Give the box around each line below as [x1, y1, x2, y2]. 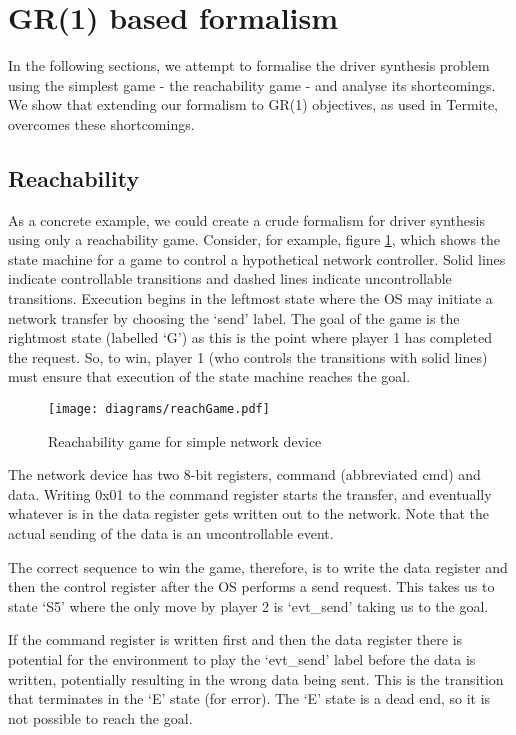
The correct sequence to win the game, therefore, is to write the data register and [8, 556, 508, 577]
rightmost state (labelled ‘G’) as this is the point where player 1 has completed [8, 327, 493, 348]
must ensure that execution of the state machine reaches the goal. [8, 366, 411, 387]
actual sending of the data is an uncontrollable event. [8, 523, 334, 544]
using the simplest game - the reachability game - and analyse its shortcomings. [8, 74, 496, 95]
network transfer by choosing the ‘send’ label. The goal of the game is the [8, 307, 460, 328]
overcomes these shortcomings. [8, 113, 195, 134]
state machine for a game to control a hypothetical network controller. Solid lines [8, 248, 506, 269]
